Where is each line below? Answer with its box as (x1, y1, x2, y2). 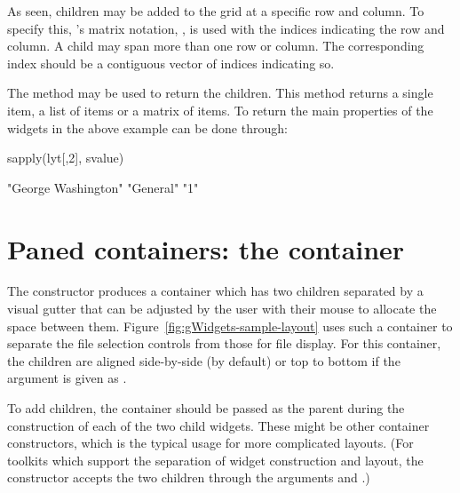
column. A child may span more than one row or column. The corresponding (7, 36, 424, 55)
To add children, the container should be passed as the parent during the (7, 399, 405, 417)
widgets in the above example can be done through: (7, 118, 288, 137)
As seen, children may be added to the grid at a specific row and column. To (7, 2, 424, 20)
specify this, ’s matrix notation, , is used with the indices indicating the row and (7, 19, 445, 37)
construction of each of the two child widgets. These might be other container (7, 416, 430, 434)
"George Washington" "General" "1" (7, 178, 199, 196)
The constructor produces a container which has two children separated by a (7, 282, 424, 300)
